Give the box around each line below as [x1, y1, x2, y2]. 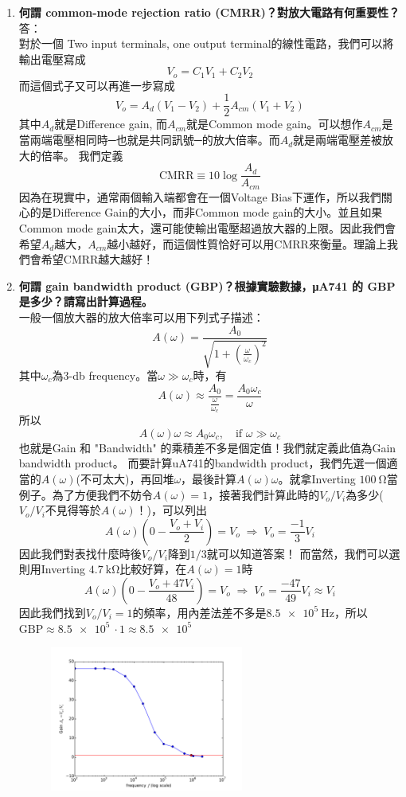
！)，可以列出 [135, 502, 207, 518]
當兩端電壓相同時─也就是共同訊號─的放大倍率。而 [18, 131, 280, 148]
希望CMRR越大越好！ [41, 251, 154, 268]
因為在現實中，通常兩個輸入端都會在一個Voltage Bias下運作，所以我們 [18, 188, 381, 205]
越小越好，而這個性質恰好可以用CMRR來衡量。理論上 [107, 235, 387, 252]
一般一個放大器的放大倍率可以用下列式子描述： [18, 308, 264, 325]
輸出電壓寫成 [18, 50, 86, 67]
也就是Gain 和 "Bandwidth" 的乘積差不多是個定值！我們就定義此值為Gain [18, 439, 396, 455]
